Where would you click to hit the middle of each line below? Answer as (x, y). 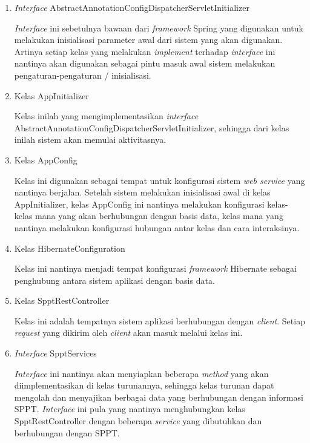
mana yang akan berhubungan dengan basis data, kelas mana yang (159, 216)
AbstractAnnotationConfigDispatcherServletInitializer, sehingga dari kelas (152, 127)
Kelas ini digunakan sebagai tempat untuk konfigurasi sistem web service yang (160, 180)
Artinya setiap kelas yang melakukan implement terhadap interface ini (145, 51)
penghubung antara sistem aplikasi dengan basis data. (114, 280)
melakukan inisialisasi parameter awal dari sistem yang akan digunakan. (148, 40)
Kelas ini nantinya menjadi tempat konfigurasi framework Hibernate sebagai (155, 268)
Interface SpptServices (55, 353)
